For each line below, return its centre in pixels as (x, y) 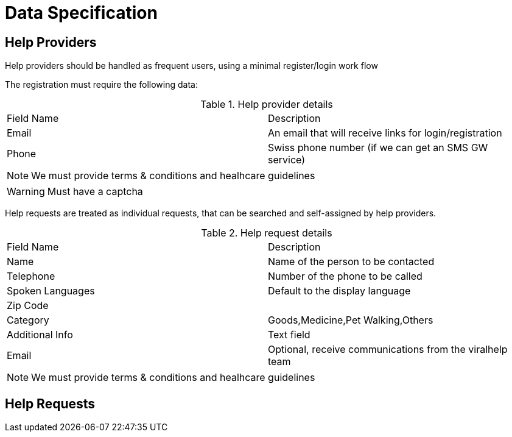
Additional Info (40, 335)
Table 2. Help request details (267, 233)
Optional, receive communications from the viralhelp (388, 350)
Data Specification (81, 13)
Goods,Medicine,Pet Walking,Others (351, 320)
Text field (289, 335)
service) (287, 160)
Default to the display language (339, 291)
